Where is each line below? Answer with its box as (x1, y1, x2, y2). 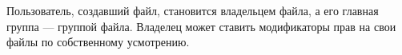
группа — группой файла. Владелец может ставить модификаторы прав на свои (6, 18, 396, 34)
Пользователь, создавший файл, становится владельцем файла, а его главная (6, 2, 379, 18)
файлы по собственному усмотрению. (6, 33, 190, 50)
